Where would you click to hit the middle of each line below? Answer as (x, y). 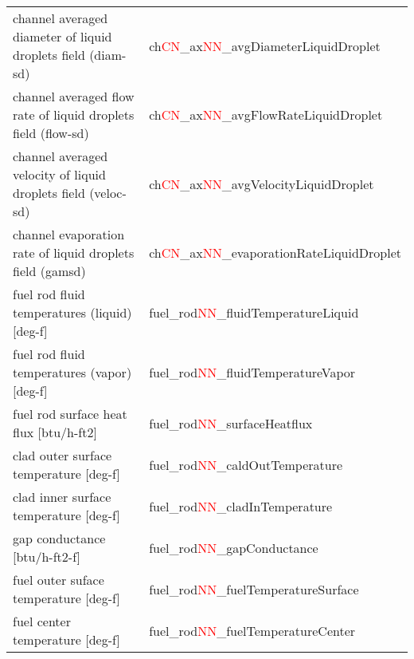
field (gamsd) (49, 271)
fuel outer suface (59, 580)
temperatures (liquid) (72, 312)
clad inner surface (62, 497)
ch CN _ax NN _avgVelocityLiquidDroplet (262, 183)
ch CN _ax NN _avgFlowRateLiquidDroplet (266, 114)
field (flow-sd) (51, 133)
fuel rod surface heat (70, 414)
